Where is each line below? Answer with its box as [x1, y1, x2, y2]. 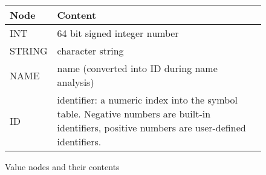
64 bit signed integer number [57, 26, 179, 40]
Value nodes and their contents [5, 160, 120, 173]
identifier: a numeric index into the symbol [57, 93, 238, 107]
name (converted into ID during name [57, 61, 218, 75]
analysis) [57, 75, 94, 89]
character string [57, 44, 124, 58]
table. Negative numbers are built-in [57, 107, 211, 121]
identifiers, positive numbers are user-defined [57, 121, 246, 134]
